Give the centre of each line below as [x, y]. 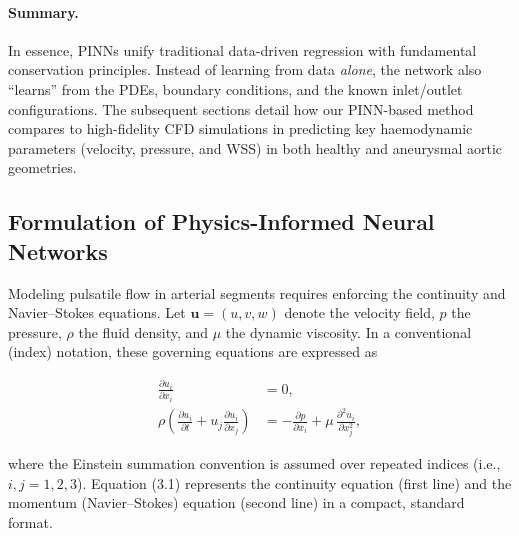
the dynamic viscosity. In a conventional [348, 331]
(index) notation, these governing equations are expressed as [193, 351]
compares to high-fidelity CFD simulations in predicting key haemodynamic [240, 128]
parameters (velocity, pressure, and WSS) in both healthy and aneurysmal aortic [255, 147]
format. [30, 522]
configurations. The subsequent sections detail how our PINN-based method [241, 108]
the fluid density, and [143, 331]
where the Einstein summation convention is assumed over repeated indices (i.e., [254, 463]
